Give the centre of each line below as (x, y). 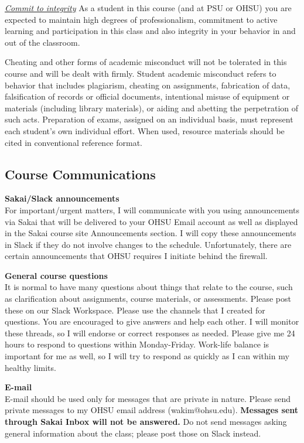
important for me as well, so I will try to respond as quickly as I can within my (147, 356)
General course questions (56, 275)
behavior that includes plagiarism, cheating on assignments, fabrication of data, (148, 85)
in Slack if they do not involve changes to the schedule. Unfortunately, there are (148, 244)
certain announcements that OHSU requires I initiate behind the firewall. (136, 256)
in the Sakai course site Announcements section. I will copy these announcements (151, 233)
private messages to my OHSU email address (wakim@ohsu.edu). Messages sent (152, 410)
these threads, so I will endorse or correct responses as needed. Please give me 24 (150, 333)
